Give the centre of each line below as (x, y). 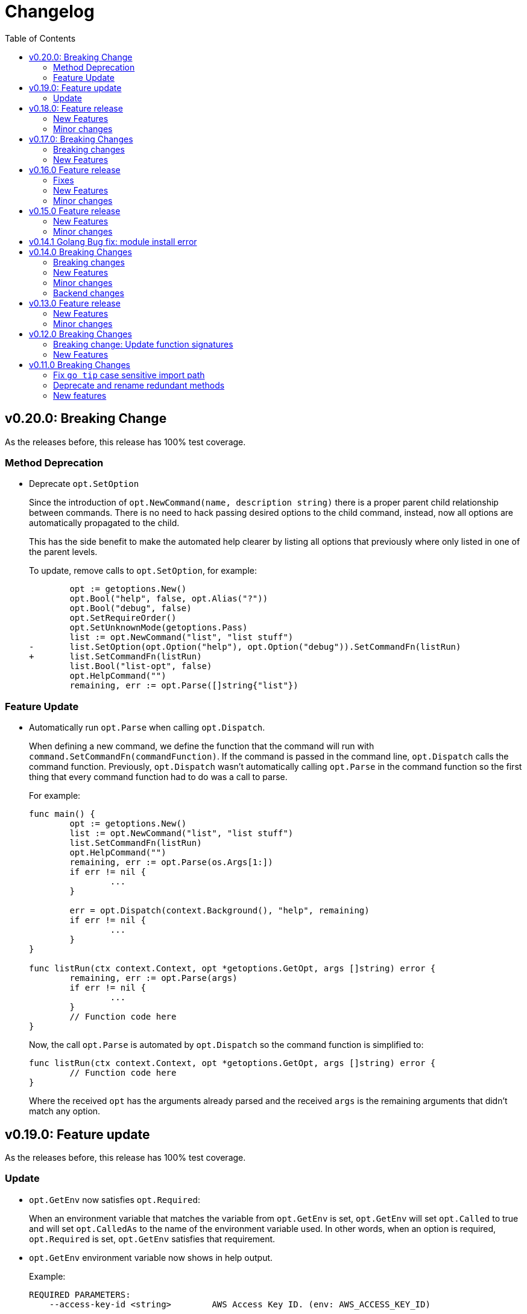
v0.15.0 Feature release (75, 211)
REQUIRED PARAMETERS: (80, 1294)
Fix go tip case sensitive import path (129, 375)
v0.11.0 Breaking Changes (80, 364)
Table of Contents (40, 38)
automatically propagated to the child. (104, 523)
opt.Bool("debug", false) (131, 608)
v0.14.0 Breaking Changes (80, 252)
